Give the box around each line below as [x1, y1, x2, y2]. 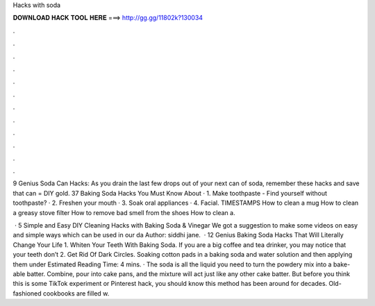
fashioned [12, 289, 42, 298]
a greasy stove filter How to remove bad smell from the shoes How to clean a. [12, 208, 235, 216]
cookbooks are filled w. [42, 289, 110, 298]
